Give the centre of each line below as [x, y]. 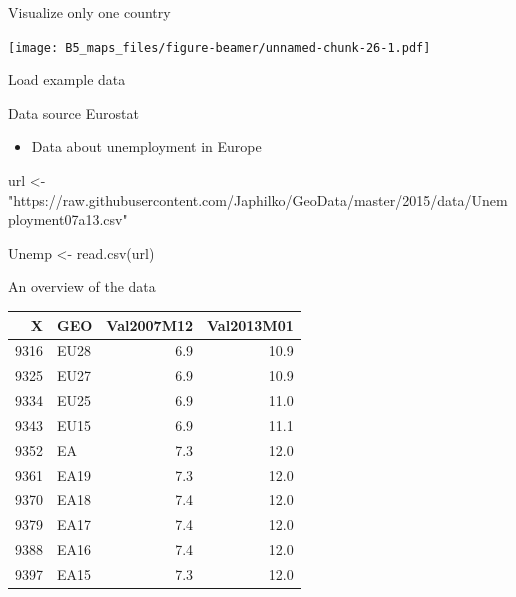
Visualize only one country [89, 12]
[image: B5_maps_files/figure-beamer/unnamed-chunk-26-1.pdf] [219, 47]
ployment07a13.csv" [68, 219]
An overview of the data [82, 286]
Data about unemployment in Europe [146, 146]
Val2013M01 [250, 324]
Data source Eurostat [73, 112]
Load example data [67, 79]
